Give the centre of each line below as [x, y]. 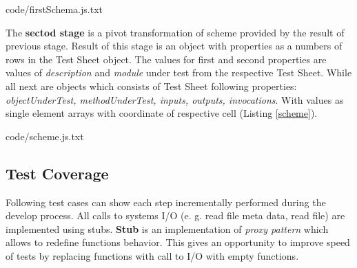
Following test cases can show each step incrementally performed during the [166, 202]
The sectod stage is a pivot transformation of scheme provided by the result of [175, 32]
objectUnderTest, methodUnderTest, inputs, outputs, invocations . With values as [175, 99]
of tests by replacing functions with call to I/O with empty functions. [152, 255]
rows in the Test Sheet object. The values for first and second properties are [166, 59]
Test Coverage [57, 173]
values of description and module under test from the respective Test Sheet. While [179, 72]
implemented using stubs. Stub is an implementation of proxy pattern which [167, 228]
